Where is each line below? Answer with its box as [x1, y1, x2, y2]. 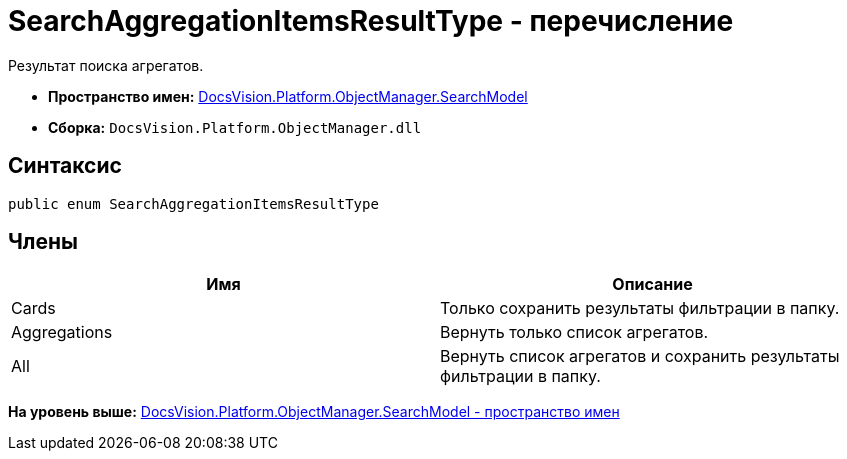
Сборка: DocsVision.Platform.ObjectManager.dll [48, 118, 422, 136]
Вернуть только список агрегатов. [440, 322, 709, 343]
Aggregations [11, 322, 113, 343]
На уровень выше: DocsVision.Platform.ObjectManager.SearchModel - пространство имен [8, 403, 620, 421]
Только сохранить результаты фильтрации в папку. [440, 298, 840, 319]
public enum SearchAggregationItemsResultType [8, 195, 379, 212]
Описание [612, 274, 693, 295]
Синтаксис [8, 153, 122, 179]
